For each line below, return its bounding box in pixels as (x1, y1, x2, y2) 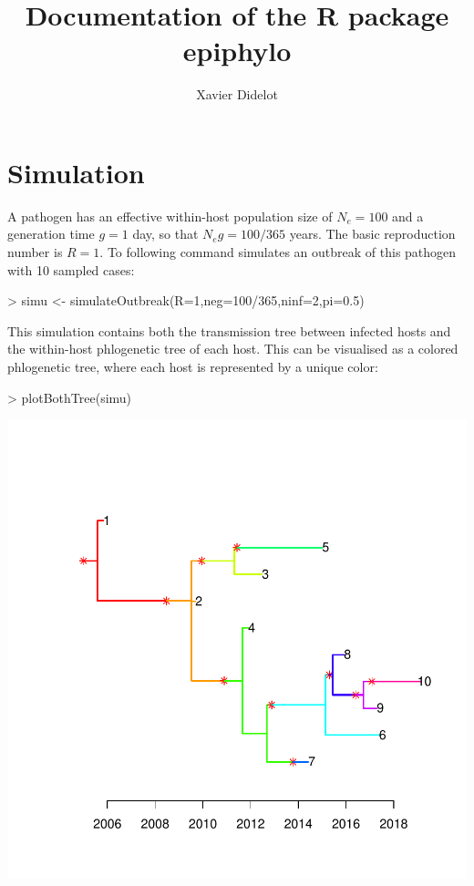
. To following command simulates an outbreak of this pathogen (99, 242, 457, 262)
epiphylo (182, 32, 292, 69)
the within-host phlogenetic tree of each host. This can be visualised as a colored (7, 339, 459, 358)
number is (7, 242, 63, 262)
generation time (7, 224, 95, 243)
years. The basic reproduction (289, 224, 456, 243)
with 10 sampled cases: (7, 260, 135, 279)
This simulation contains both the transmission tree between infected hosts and (7, 321, 451, 340)
